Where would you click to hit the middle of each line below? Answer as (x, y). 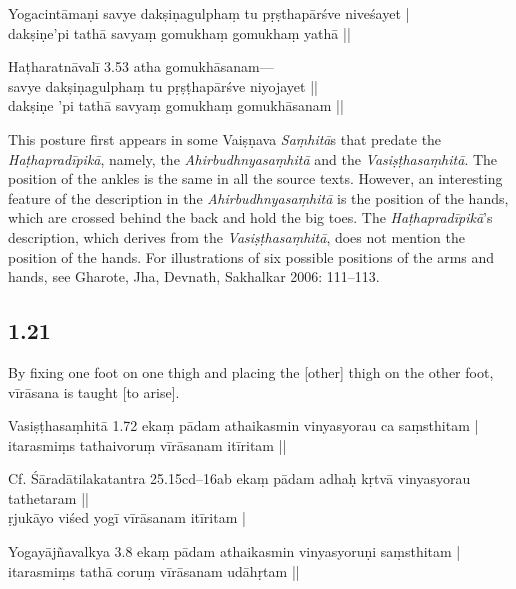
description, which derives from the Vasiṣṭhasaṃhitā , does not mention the (236, 236)
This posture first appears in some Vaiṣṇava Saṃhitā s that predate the (225, 138)
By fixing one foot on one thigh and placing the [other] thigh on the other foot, (251, 371)
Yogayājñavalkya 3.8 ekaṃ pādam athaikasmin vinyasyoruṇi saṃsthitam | (234, 551)
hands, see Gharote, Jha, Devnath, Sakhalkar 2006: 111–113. (194, 276)
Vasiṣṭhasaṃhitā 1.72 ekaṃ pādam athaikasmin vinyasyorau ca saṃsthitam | (243, 425)
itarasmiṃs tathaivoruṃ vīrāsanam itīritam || (147, 444)
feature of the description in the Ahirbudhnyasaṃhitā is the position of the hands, (258, 197)
